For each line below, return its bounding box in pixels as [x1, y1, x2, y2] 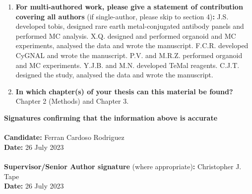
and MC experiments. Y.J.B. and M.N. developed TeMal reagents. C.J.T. [15, 60, 240, 70]
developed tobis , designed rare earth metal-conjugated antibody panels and [15, 21, 244, 31]
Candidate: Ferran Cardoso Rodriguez [4, 132, 125, 142]
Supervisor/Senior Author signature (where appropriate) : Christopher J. [4, 161, 242, 171]
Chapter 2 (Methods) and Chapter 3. [15, 96, 129, 106]
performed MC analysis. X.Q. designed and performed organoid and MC [15, 30, 236, 41]
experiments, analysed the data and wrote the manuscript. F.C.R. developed [15, 40, 249, 51]
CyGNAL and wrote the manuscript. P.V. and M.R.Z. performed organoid [15, 50, 243, 60]
